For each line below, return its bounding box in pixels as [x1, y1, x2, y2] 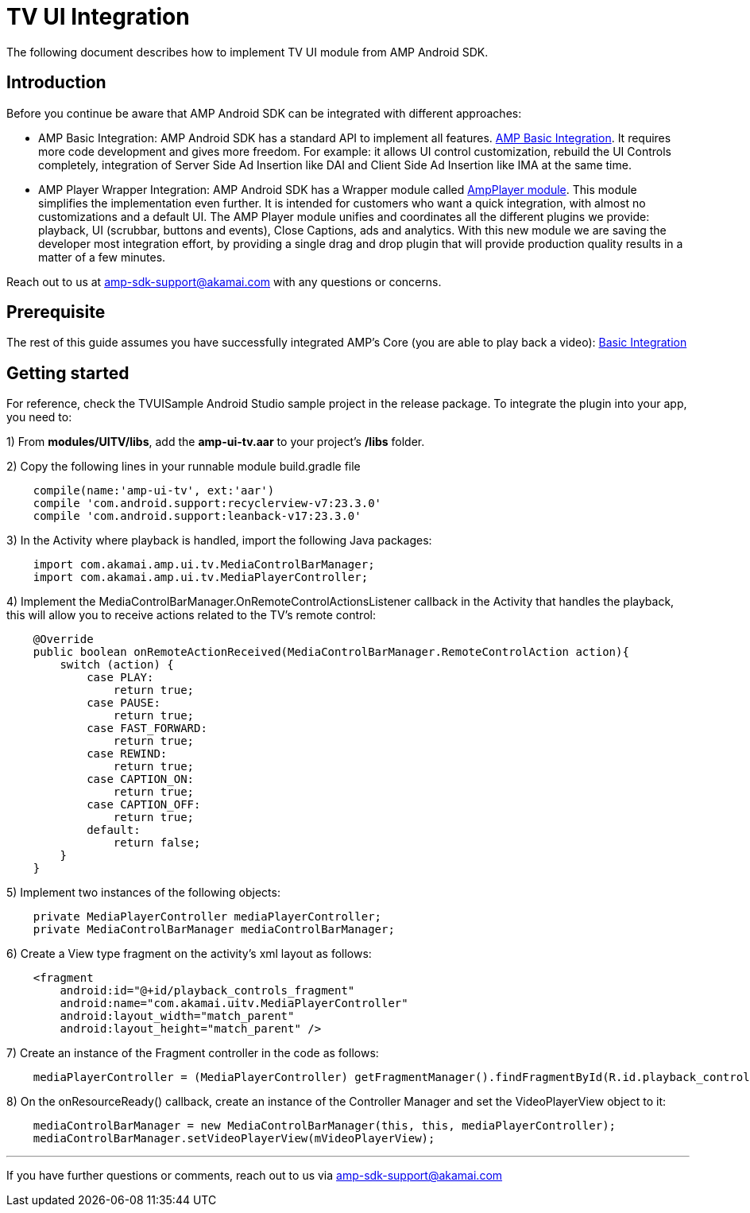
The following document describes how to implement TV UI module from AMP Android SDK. [6, 45, 489, 59]
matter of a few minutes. [38, 250, 166, 264]
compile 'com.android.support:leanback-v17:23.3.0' [33, 510, 361, 523]
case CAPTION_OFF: [87, 798, 201, 812]
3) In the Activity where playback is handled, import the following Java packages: [6, 533, 432, 548]
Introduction [6, 72, 106, 93]
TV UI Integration [6, 3, 190, 30]
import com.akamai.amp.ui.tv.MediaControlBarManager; [33, 558, 375, 572]
